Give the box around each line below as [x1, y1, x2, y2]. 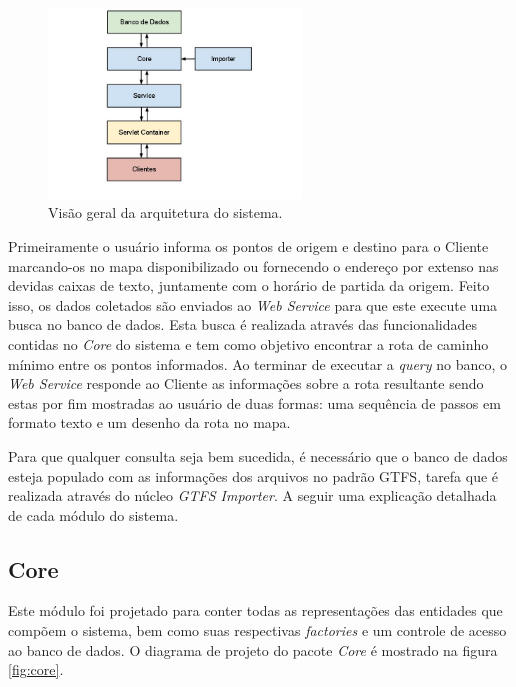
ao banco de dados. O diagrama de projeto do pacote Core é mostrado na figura [8, 639, 498, 660]
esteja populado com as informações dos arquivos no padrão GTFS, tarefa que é [8, 465, 499, 486]
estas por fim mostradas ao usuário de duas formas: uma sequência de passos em [8, 392, 501, 413]
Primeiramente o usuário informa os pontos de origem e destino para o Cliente [8, 235, 489, 256]
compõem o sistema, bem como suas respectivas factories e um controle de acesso [8, 620, 507, 641]
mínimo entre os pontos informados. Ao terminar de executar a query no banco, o [8, 353, 508, 374]
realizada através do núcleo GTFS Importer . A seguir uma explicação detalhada [8, 485, 497, 506]
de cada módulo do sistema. [8, 504, 179, 525]
